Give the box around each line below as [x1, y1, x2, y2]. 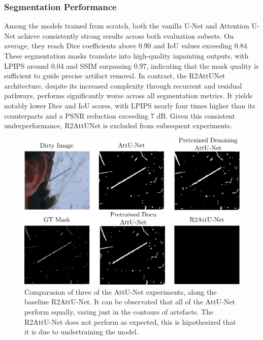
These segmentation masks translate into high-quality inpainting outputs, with [4, 50, 249, 61]
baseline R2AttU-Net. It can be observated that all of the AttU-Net [24, 296, 235, 307]
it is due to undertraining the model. [24, 326, 139, 337]
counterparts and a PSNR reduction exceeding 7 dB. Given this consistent [4, 110, 235, 121]
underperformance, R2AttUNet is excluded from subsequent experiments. [4, 120, 233, 131]
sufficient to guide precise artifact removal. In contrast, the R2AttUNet [4, 70, 225, 81]
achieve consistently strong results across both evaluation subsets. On [17, 30, 234, 41]
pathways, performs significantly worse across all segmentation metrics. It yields [4, 90, 253, 101]
